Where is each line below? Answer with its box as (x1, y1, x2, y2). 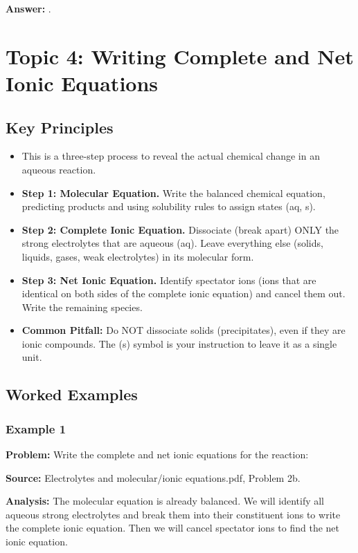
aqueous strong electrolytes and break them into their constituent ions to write (6, 507, 341, 521)
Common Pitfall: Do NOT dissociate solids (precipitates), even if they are (21, 323, 346, 337)
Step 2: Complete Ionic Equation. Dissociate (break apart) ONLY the (21, 222, 339, 236)
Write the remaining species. (21, 299, 143, 314)
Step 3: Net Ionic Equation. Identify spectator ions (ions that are (21, 272, 316, 287)
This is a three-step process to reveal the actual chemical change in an (21, 149, 320, 163)
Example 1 (6, 420, 66, 437)
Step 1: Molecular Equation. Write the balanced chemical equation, (21, 185, 325, 200)
